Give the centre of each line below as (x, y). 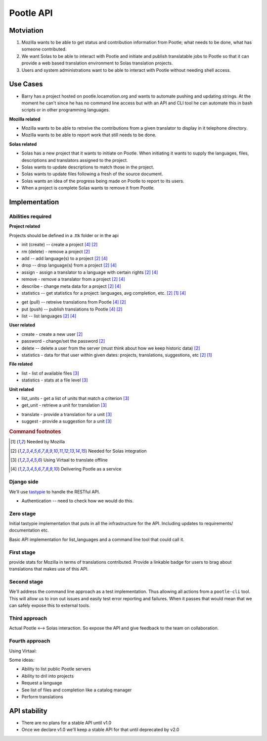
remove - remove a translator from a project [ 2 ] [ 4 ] (73, 279)
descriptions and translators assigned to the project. (75, 160)
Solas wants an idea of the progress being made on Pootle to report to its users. (103, 181)
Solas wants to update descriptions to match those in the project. (88, 167)
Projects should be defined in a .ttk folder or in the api (64, 235)
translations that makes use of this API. (49, 569)
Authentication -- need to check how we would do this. (77, 501)
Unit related (22, 389)
